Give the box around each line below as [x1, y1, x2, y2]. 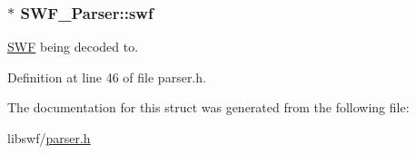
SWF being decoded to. [7, 37, 139, 56]
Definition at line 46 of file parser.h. [7, 67, 206, 86]
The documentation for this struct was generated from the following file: [7, 98, 410, 117]
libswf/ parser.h [7, 129, 91, 147]
